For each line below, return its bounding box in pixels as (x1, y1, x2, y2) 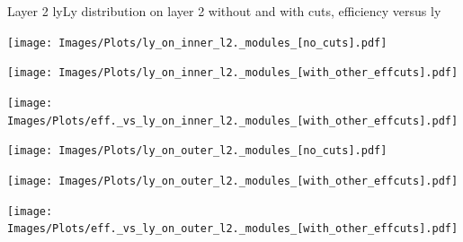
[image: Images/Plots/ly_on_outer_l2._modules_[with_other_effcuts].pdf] (7, 174, 459, 187)
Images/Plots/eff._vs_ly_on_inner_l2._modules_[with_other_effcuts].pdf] (7, 114, 459, 127)
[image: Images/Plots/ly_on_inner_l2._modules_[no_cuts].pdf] (7, 36, 387, 49)
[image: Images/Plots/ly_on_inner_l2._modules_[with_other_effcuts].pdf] (7, 66, 459, 80)
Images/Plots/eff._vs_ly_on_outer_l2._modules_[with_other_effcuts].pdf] (7, 222, 459, 236)
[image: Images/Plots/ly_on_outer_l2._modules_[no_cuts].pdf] (7, 144, 387, 158)
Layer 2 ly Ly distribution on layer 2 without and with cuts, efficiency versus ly (7, 2, 441, 20)
